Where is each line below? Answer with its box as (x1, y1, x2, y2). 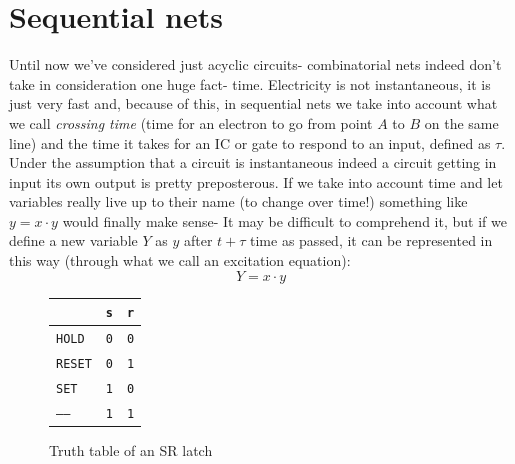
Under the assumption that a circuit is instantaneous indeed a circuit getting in (9, 152, 497, 173)
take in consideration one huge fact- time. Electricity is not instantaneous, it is (9, 73, 491, 94)
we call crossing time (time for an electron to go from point (9, 112, 373, 133)
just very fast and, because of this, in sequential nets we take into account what (9, 93, 498, 114)
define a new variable (9, 230, 138, 251)
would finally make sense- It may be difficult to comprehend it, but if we (62, 210, 507, 231)
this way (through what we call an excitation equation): (9, 250, 351, 271)
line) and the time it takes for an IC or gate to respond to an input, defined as (9, 132, 491, 153)
